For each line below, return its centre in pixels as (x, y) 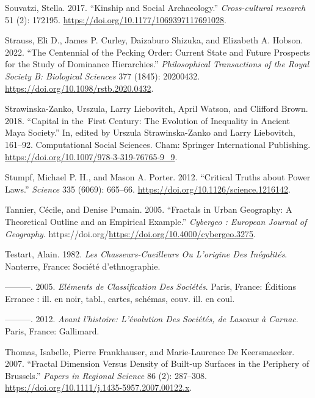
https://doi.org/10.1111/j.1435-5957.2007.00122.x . (99, 387)
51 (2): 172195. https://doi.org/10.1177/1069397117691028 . (116, 19)
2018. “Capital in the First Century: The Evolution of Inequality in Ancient (147, 120)
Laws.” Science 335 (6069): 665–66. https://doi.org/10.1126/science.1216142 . (148, 189)
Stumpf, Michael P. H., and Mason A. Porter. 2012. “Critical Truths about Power (158, 177)
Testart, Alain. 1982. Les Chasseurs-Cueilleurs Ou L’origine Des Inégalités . (146, 254)
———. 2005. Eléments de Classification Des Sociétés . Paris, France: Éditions (150, 286)
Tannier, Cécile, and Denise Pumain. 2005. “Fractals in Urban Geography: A (149, 209)
